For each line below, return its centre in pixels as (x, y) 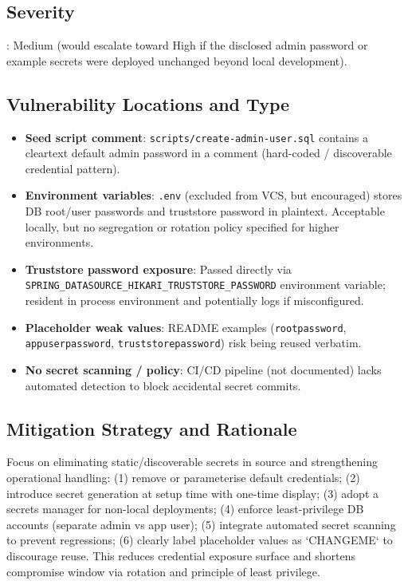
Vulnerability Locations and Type (148, 103)
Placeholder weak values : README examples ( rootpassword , (186, 327)
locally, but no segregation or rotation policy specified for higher (182, 226)
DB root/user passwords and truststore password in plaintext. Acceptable (205, 211)
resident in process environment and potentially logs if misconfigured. (194, 300)
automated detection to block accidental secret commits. (163, 385)
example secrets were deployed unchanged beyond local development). (177, 60)
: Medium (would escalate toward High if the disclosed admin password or (187, 45)
